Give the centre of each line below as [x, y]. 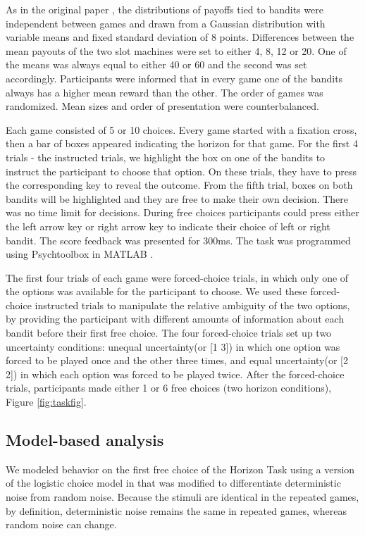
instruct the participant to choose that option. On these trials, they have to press [181, 171]
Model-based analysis [85, 440]
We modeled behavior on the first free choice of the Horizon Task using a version [180, 469]
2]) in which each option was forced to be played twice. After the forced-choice [175, 374]
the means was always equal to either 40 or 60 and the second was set [156, 64]
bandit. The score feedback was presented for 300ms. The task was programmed [178, 240]
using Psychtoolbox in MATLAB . [80, 254]
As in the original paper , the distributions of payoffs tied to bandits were [165, 9]
